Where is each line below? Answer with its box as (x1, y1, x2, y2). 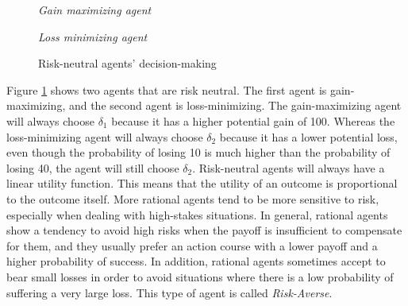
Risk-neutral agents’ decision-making (38, 55, 217, 72)
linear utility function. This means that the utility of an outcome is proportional (6, 175, 398, 192)
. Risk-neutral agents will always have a (192, 159, 385, 176)
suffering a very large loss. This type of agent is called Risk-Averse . (6, 284, 333, 300)
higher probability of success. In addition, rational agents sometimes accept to (6, 253, 386, 269)
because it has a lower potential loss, (219, 128, 398, 145)
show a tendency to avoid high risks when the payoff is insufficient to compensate (6, 222, 402, 238)
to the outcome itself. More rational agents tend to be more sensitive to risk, (6, 190, 379, 207)
